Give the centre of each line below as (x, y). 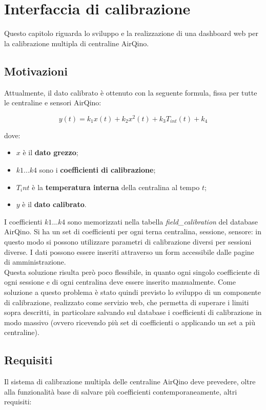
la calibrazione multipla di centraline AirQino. (77, 43)
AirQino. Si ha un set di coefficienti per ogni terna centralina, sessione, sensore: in (133, 231)
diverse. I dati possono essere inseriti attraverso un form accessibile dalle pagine (129, 251)
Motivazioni (36, 71)
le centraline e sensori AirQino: (53, 102)
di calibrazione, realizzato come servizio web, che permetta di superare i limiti (127, 302)
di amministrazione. (35, 262)
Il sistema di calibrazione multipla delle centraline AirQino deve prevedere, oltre (130, 381)
